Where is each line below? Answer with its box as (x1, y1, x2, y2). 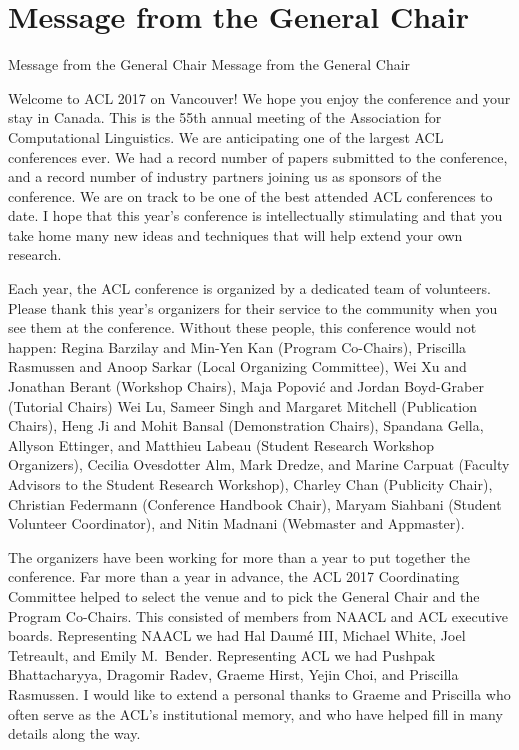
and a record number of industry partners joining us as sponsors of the (8, 166, 442, 187)
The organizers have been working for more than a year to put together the (8, 546, 470, 567)
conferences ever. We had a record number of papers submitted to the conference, (8, 146, 508, 167)
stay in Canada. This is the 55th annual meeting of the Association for (8, 107, 442, 128)
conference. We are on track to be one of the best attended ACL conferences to (8, 185, 493, 206)
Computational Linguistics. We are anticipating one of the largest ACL (8, 126, 444, 147)
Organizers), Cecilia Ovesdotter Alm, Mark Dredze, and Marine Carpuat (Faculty (8, 454, 510, 475)
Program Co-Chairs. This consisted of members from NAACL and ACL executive (8, 605, 509, 626)
